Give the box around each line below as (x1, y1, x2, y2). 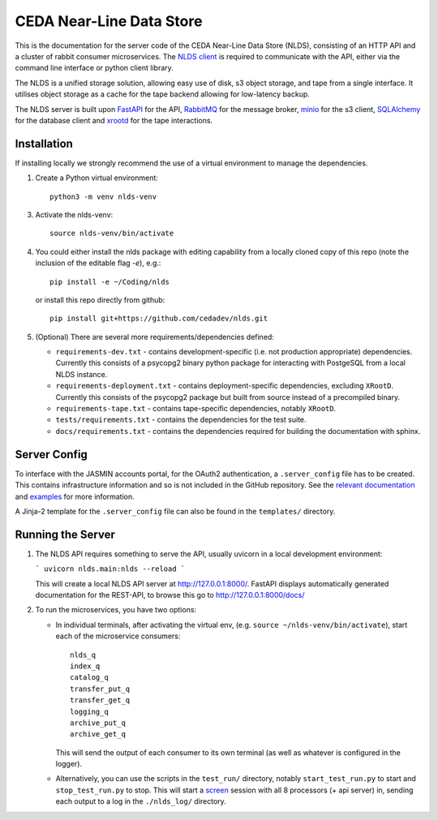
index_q (70, 661, 101, 671)
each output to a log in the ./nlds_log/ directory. (55, 796, 226, 806)
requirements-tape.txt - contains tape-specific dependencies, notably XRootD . (55, 404, 337, 414)
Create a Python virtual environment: (35, 173, 158, 182)
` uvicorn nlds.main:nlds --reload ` (35, 565, 186, 573)
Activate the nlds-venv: (35, 209, 114, 219)
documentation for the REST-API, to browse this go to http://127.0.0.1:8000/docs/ (35, 590, 305, 599)
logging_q (70, 706, 109, 716)
